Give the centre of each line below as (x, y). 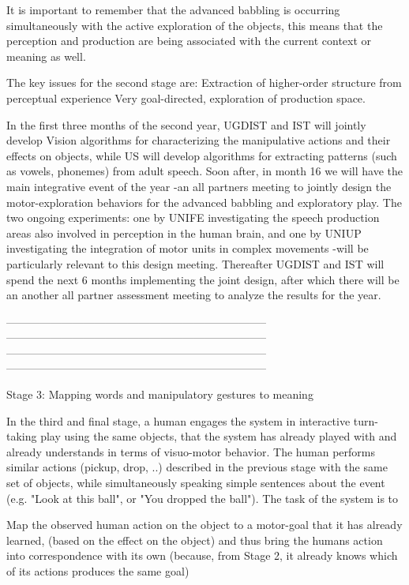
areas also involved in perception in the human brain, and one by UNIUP (184, 232)
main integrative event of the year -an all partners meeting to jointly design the (199, 186)
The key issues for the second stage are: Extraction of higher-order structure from (204, 82)
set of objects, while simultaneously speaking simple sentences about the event (196, 483)
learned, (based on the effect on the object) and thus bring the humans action (195, 540)
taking (22, 436)
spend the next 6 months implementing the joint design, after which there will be (203, 279)
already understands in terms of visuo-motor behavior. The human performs (191, 451)
